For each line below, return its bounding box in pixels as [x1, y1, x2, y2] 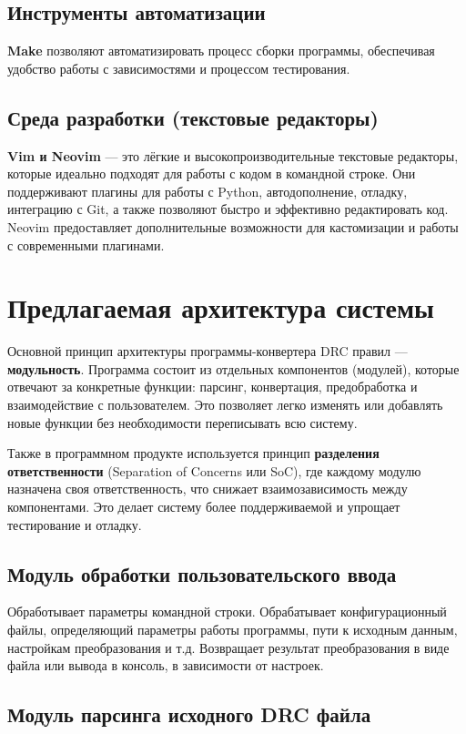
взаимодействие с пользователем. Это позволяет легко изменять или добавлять [7, 395, 443, 414]
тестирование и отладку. [7, 515, 142, 534]
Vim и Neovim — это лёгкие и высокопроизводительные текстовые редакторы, [7, 146, 459, 165]
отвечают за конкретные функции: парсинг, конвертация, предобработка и [7, 377, 418, 396]
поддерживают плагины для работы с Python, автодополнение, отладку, [7, 181, 408, 200]
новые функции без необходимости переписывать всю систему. [7, 413, 358, 432]
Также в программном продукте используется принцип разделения [7, 443, 380, 463]
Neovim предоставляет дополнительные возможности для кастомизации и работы [7, 217, 459, 236]
